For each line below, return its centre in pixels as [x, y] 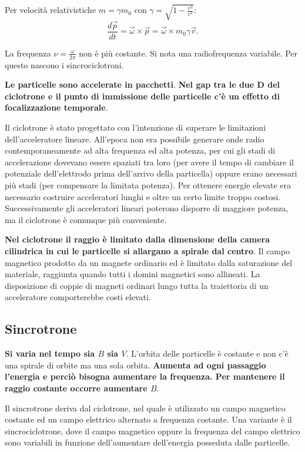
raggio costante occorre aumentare [76, 388]
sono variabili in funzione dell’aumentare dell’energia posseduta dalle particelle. [147, 442]
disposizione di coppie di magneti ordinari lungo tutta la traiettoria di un [137, 285]
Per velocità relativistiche [51, 10]
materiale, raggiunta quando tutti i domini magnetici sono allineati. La [133, 274]
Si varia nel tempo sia [50, 353]
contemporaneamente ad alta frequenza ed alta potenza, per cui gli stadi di [140, 150]
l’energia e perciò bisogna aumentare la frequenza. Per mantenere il [145, 376]
